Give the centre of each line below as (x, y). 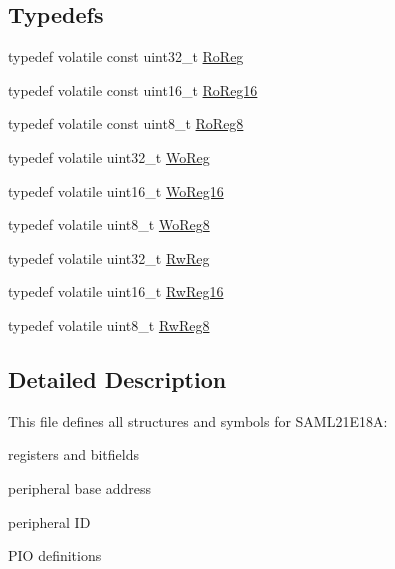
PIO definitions (55, 555)
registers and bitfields (73, 454)
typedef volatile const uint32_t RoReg (126, 56)
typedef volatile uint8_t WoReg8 (109, 224)
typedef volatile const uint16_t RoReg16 (133, 89)
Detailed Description (117, 378)
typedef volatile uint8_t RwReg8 (109, 324)
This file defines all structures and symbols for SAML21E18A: (198, 420)
